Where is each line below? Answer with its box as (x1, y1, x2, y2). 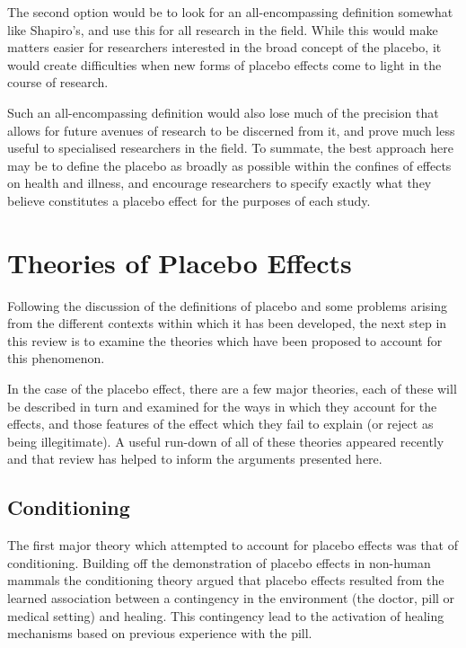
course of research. (7, 73, 109, 92)
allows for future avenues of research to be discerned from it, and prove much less (7, 120, 455, 139)
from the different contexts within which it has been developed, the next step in (7, 314, 447, 333)
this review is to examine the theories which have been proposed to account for (7, 331, 443, 350)
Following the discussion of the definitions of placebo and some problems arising (7, 296, 448, 315)
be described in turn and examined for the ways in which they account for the (7, 396, 437, 415)
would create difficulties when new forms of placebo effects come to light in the (7, 55, 442, 74)
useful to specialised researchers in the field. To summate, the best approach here (7, 138, 453, 157)
